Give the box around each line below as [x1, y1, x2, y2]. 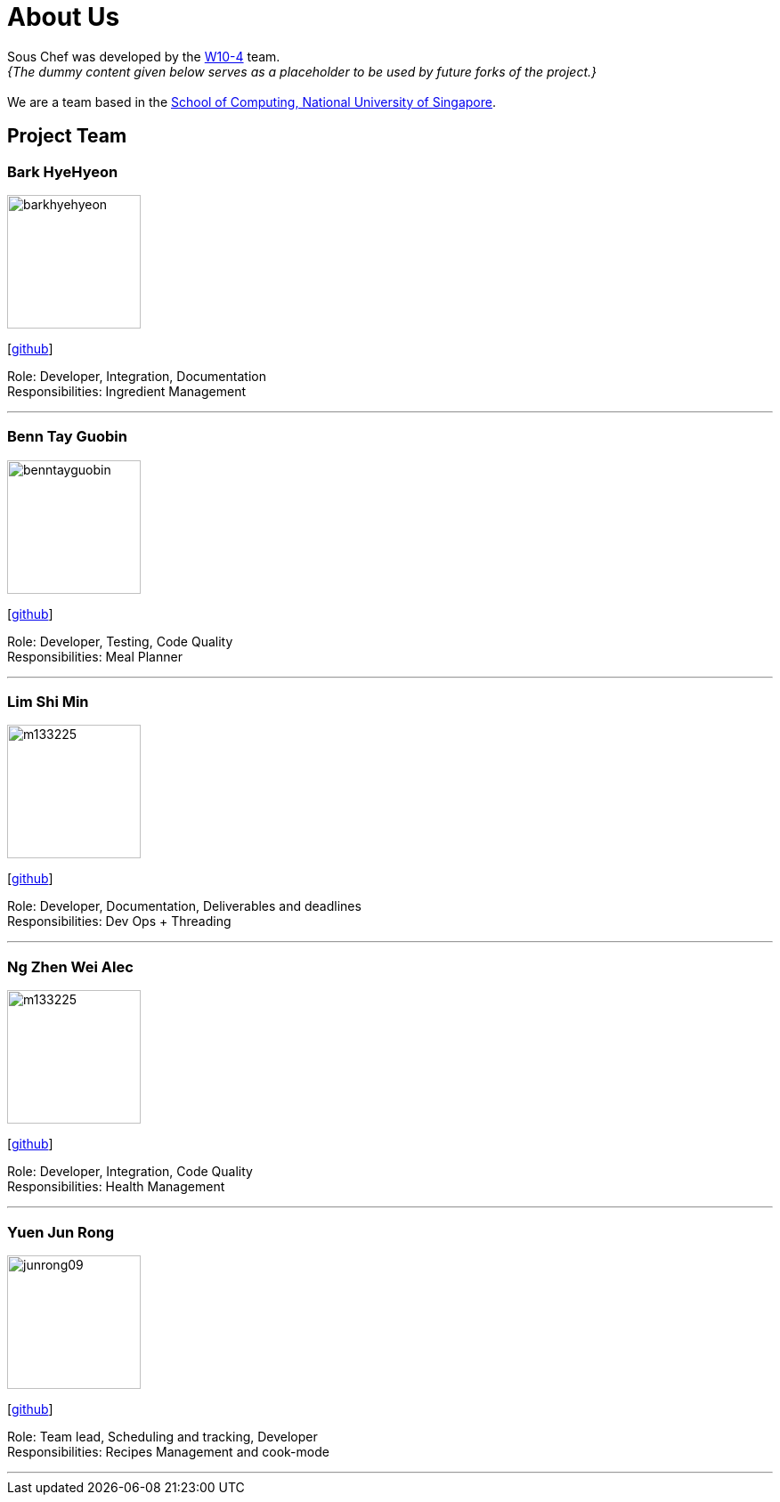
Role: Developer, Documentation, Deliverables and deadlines [7, 898, 362, 914]
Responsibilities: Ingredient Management [7, 383, 247, 399]
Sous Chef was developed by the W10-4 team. [7, 48, 280, 64]
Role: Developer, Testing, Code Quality [7, 633, 233, 649]
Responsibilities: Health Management [7, 1179, 225, 1195]
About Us [7, 2, 120, 32]
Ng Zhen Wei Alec [7, 957, 134, 976]
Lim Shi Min [7, 693, 89, 711]
